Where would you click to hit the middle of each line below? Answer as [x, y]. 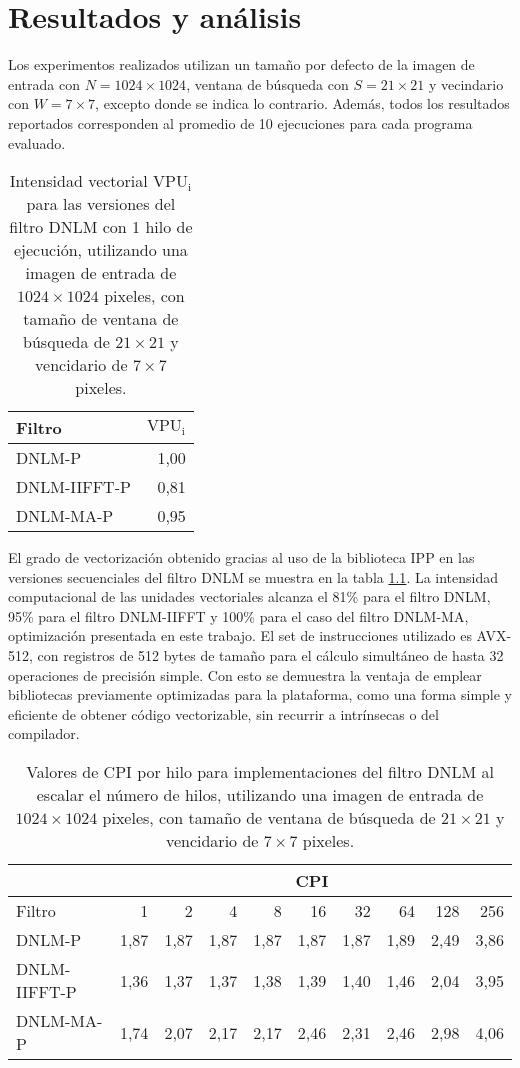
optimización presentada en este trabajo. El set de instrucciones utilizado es [240, 635]
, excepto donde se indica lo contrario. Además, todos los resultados [302, 103]
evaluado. [37, 142]
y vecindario [466, 83]
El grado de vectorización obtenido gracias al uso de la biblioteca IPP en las [241, 557]
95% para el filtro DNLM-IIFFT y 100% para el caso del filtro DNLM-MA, [238, 615]
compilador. [44, 733]
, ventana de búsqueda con [267, 83]
